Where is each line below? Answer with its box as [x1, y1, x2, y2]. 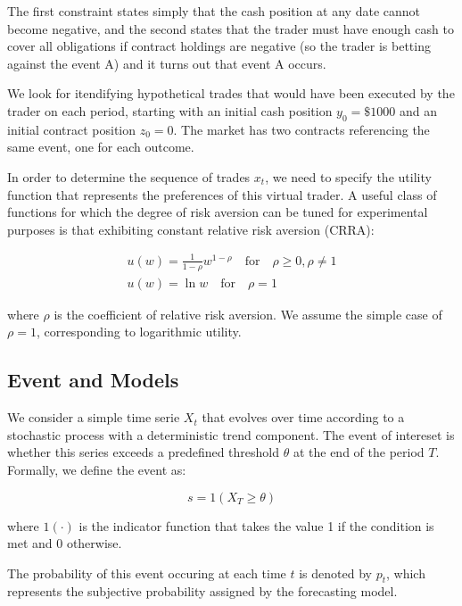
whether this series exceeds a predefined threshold [7, 443, 280, 461]
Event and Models [7, 366, 179, 394]
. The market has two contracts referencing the [173, 120, 430, 138]
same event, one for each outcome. [7, 137, 194, 156]
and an [399, 101, 438, 120]
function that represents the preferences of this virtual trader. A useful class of [7, 185, 437, 203]
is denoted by [299, 563, 372, 582]
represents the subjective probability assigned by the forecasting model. [7, 582, 398, 601]
